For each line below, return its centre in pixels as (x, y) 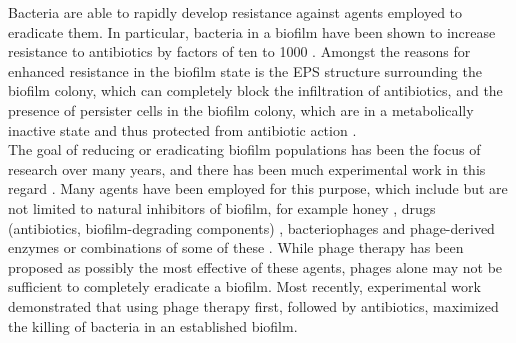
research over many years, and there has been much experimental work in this (247, 168)
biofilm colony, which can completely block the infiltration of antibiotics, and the (255, 90)
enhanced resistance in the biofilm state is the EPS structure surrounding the (245, 70)
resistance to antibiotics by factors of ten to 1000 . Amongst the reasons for (239, 51)
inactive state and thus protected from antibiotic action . (182, 129)
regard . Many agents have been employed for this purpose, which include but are (258, 188)
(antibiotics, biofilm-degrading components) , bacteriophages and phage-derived (251, 227)
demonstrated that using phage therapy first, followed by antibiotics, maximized (253, 305)
